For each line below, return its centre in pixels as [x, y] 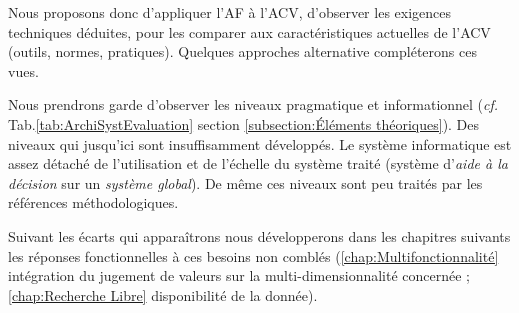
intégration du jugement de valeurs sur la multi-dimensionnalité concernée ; [239, 275]
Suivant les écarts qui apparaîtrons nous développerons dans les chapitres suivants [259, 235]
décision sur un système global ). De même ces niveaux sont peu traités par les [245, 182]
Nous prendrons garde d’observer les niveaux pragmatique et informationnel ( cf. [253, 104]
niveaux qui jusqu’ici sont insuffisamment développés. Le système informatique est [260, 143]
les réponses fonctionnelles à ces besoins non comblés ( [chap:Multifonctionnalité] [253, 255]
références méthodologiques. [93, 202]
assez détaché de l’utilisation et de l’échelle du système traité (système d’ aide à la [258, 163]
